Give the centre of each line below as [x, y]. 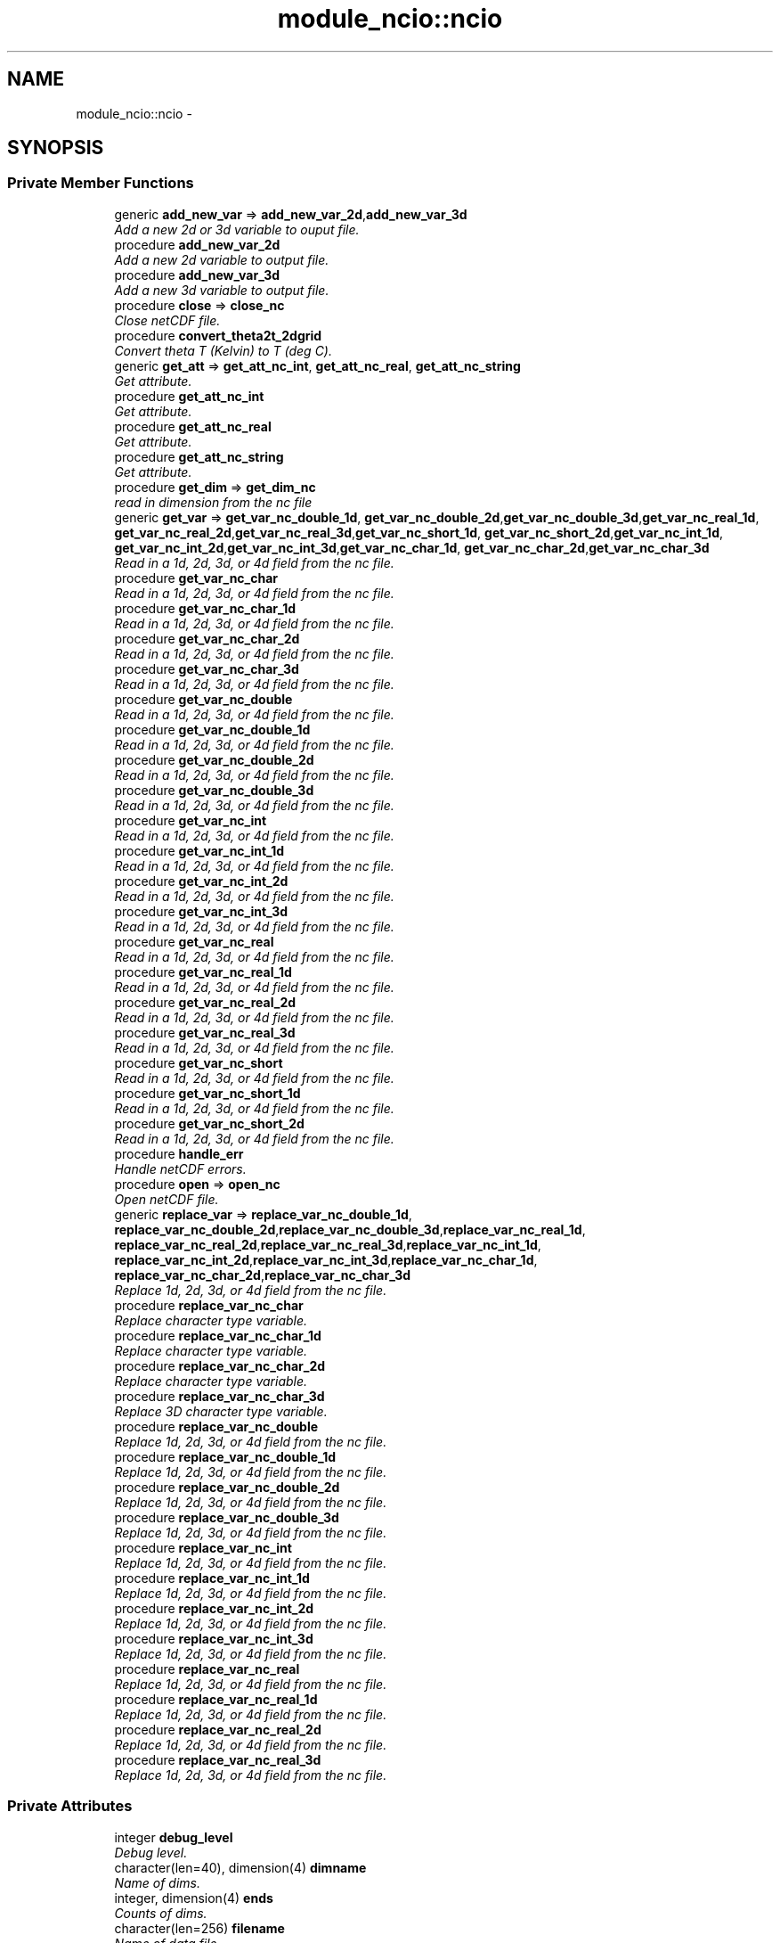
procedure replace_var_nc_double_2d [227, 1487]
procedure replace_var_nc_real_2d [218, 1729]
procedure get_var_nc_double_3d [214, 790]
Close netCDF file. [167, 320]
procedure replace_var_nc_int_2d [214, 1608]
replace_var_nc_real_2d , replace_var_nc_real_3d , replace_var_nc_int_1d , [328, 1244]
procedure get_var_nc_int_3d [201, 911]
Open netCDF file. [167, 1199]
